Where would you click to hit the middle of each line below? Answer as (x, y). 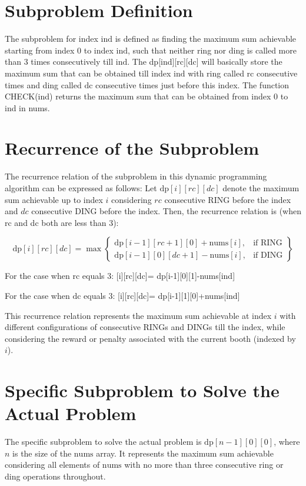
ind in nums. (27, 107)
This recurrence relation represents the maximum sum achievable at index (138, 315)
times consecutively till (72, 61)
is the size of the (42, 453)
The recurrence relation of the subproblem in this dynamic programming (136, 176)
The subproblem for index (51, 39)
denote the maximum (261, 188)
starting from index (40, 50)
